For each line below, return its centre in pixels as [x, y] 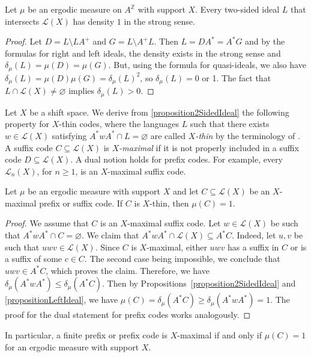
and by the [265, 41]
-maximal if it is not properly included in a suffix [209, 147]
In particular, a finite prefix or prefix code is [86, 335]
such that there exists [230, 124]
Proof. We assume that [47, 223]
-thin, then [169, 203]
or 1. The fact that [237, 77]
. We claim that [110, 235]
